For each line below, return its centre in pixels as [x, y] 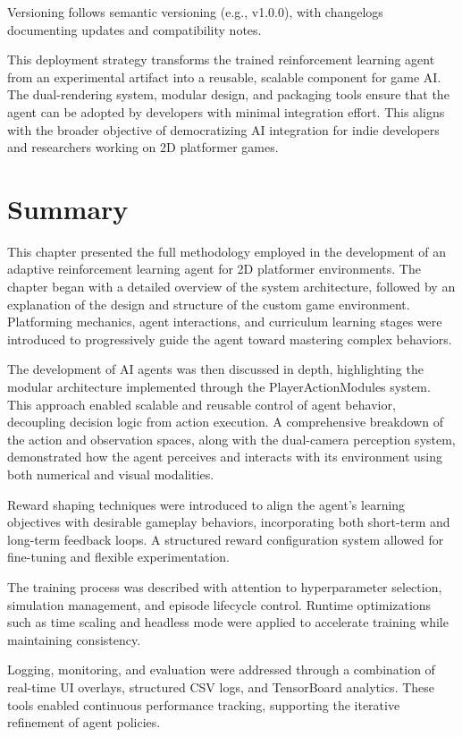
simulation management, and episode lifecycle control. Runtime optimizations [219, 604]
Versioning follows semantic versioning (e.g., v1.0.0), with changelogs [195, 12]
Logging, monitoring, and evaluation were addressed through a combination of [221, 669]
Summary [68, 208]
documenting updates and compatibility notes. [134, 29]
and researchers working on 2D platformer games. [143, 147]
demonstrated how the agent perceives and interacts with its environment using [225, 457]
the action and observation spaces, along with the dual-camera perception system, [231, 439]
